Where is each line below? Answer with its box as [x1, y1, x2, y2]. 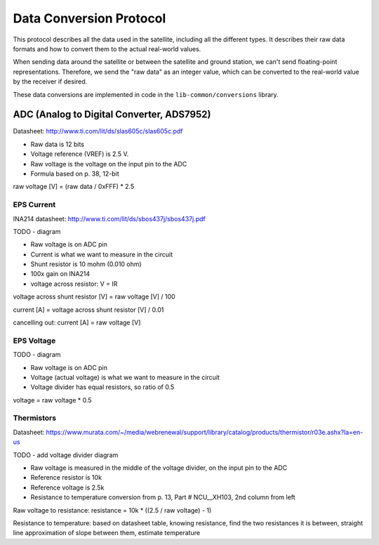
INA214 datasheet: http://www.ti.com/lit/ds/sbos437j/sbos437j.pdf [13, 214, 206, 223]
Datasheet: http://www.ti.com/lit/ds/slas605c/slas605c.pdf [13, 127, 183, 136]
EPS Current [13, 200, 56, 210]
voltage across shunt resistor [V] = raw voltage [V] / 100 [13, 292, 175, 301]
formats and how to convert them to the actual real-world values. [13, 44, 201, 53]
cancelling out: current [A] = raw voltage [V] [13, 318, 141, 327]
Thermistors [13, 413, 56, 423]
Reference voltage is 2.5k [30, 483, 105, 492]
